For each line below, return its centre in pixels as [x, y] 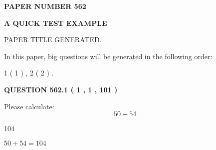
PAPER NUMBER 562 [45, 6]
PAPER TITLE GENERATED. [53, 39]
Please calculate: [29, 106]
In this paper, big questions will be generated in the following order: [108, 56]
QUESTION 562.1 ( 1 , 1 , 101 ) [61, 89]
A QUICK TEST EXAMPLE [56, 23]
